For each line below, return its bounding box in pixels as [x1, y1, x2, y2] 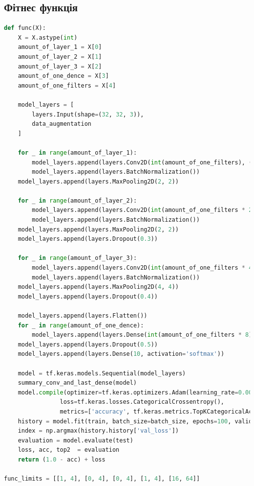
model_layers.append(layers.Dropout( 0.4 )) [18, 293, 158, 300]
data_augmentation [32, 120, 91, 128]
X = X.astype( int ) [18, 34, 78, 41]
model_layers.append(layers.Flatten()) [18, 312, 148, 320]
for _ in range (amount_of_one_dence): [18, 322, 144, 329]
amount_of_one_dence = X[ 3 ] [18, 72, 109, 80]
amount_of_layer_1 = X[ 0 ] [18, 44, 102, 51]
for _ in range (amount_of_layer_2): [18, 197, 137, 204]
